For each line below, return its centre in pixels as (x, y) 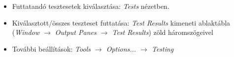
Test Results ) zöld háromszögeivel (163, 32)
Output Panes (76, 32)
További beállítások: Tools (51, 48)
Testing (163, 48)
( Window (26, 32)
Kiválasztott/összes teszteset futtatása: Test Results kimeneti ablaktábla (121, 22)
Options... (121, 48)
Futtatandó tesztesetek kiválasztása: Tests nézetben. (91, 6)
